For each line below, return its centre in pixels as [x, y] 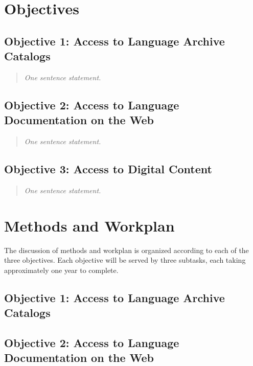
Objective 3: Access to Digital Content [108, 169]
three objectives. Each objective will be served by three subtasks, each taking [125, 260]
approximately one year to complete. [61, 270]
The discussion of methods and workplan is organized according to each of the [126, 250]
